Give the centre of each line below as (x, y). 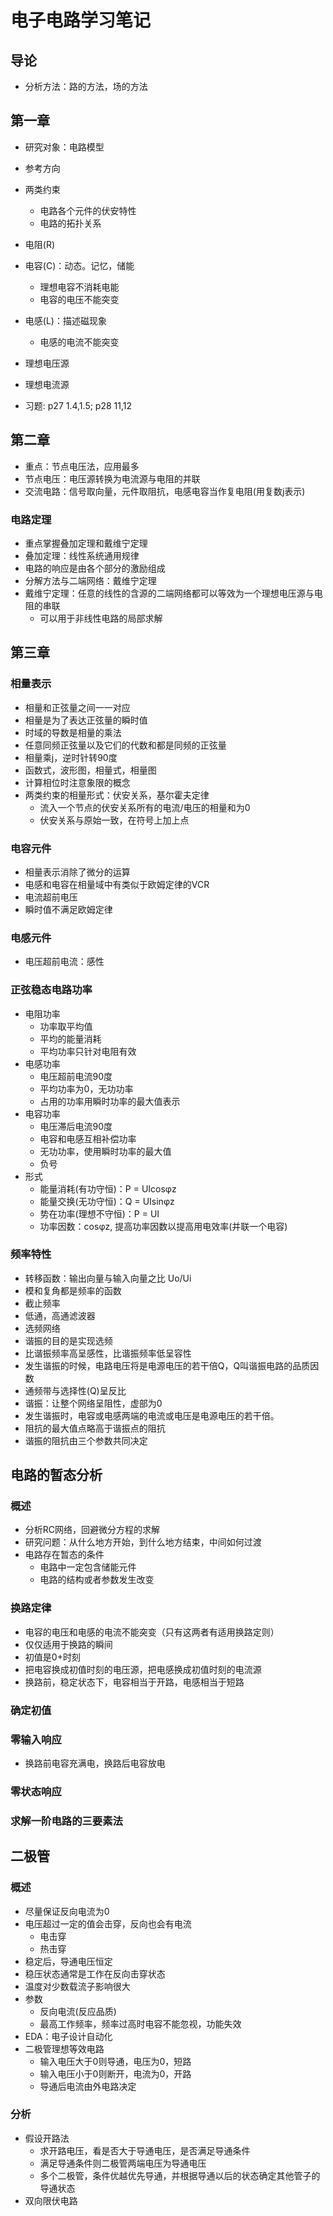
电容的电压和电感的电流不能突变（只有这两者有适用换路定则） (152, 1632)
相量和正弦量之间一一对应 (77, 707)
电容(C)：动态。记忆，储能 (79, 265)
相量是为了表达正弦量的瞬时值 (86, 720)
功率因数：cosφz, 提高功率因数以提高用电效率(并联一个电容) (163, 1226)
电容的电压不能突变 (79, 299)
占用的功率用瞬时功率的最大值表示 (110, 1101)
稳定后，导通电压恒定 (68, 1961)
